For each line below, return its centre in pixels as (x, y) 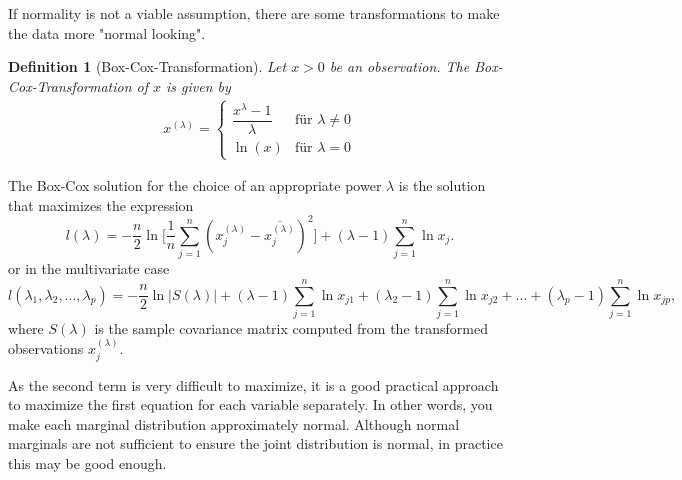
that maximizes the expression (101, 204)
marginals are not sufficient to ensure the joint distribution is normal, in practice (255, 443)
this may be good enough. (87, 463)
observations (46, 348)
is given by (198, 85)
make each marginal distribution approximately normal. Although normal (234, 423)
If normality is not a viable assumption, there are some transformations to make (254, 13)
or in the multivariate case (89, 268)
